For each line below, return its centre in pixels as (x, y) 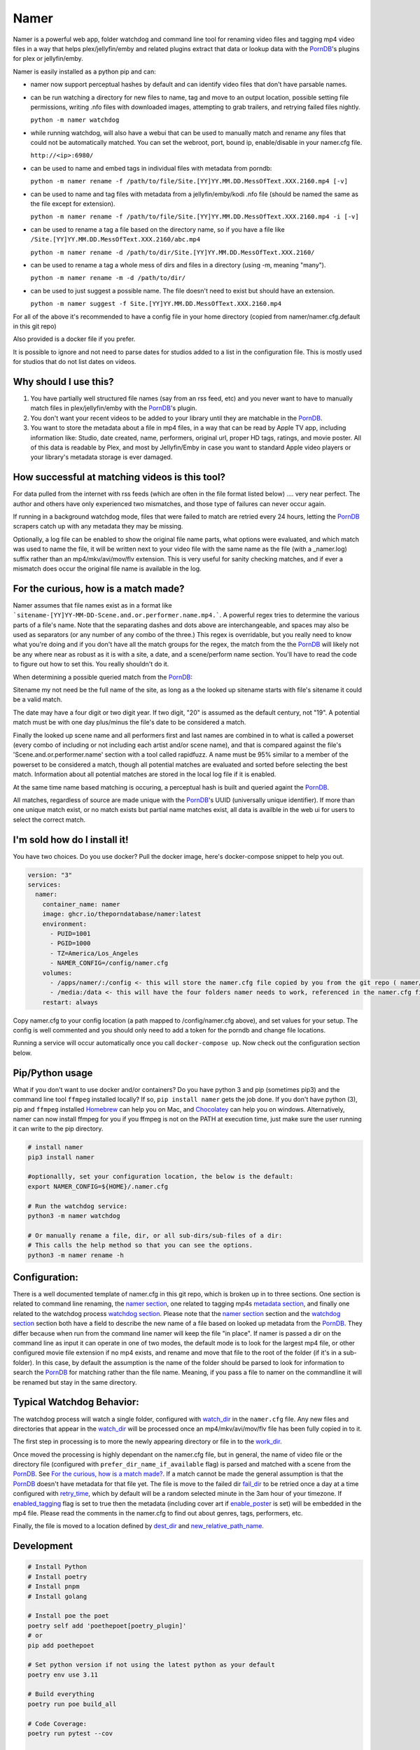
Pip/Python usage (53, 1073)
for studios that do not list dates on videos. (75, 362)
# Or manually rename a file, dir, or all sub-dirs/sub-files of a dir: (155, 1235)
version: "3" (50, 875)
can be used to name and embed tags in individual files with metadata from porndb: (151, 168)
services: (44, 884)
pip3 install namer (61, 1157)
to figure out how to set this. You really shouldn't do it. (91, 664)
